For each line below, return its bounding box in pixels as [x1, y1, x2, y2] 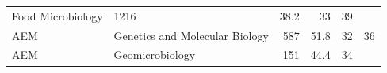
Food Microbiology [12, 7, 103, 24]
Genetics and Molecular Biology [113, 27, 269, 43]
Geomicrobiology [113, 46, 196, 63]
